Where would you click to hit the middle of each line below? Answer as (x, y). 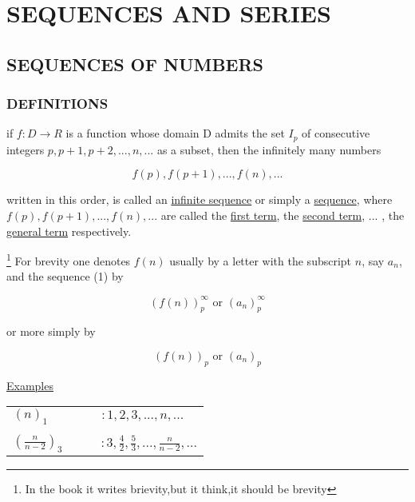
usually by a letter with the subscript (261, 260)
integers (26, 149)
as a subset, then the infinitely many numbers (269, 149)
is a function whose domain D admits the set (175, 133)
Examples (30, 385)
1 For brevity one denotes (69, 259)
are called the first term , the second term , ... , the (283, 215)
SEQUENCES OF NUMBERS (135, 64)
